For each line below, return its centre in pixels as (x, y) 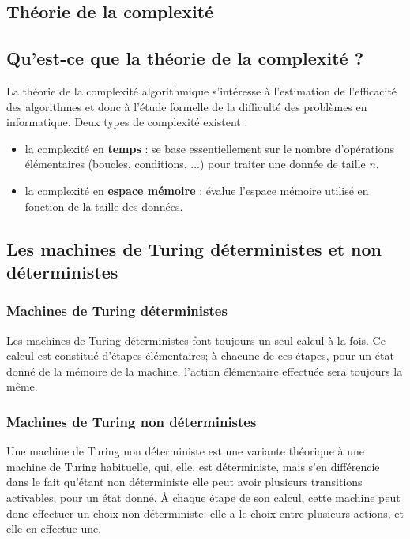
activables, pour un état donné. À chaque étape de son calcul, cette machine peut (203, 497)
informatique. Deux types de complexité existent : (127, 122)
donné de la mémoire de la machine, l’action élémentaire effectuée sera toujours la (205, 371)
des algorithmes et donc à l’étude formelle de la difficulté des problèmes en (187, 106)
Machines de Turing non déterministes (132, 421)
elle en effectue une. (54, 528)
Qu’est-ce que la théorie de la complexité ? (185, 58)
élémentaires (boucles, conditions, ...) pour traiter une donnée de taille (195, 164)
